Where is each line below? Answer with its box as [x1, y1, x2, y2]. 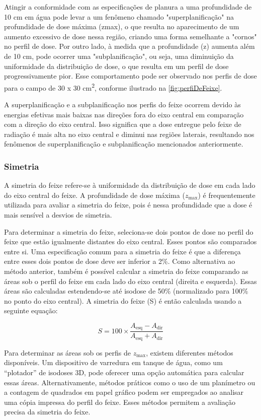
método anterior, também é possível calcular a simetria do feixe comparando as [4, 265, 248, 276]
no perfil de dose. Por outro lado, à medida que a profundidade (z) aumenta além [4, 41, 255, 51]
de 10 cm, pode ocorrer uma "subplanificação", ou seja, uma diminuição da [4, 50, 234, 61]
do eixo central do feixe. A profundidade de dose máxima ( [4, 189, 185, 200]
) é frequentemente [198, 189, 255, 200]
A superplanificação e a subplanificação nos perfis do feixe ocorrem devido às [4, 99, 241, 109]
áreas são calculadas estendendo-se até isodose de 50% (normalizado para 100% [4, 286, 248, 296]
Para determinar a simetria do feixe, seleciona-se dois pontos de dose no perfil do [4, 226, 253, 237]
